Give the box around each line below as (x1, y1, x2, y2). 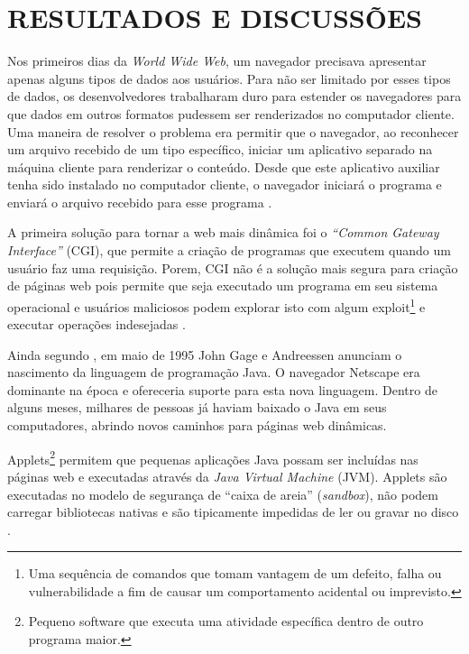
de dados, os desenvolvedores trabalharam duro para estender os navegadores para (7, 87, 462, 106)
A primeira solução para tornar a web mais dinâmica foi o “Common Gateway (7, 223, 439, 242)
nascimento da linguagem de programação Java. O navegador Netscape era (7, 363, 420, 382)
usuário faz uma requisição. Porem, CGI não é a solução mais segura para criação (7, 258, 458, 277)
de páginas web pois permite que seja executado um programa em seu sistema (7, 276, 438, 295)
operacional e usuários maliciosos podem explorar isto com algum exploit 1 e (7, 294, 426, 316)
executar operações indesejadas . (7, 315, 186, 334)
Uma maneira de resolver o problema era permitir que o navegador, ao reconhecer (7, 122, 459, 141)
